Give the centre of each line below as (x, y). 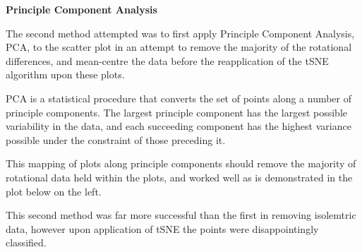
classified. (26, 242)
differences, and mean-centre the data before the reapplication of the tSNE (167, 60)
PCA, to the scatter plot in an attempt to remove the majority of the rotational (179, 47)
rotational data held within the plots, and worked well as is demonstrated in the (179, 177)
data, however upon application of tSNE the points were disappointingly (162, 228)
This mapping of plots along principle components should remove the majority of (181, 163)
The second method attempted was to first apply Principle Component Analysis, (180, 33)
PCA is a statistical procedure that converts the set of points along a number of (179, 98)
